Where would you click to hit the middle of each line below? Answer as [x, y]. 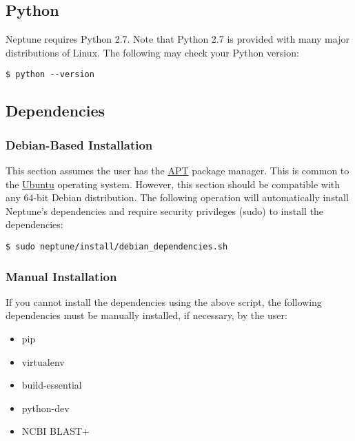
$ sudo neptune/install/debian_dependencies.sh [117, 247]
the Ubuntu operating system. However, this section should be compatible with [173, 184]
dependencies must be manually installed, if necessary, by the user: [146, 315]
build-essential [52, 385]
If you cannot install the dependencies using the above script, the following [164, 301]
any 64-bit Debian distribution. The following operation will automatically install [177, 197]
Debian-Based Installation [79, 144]
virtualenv [43, 361]
